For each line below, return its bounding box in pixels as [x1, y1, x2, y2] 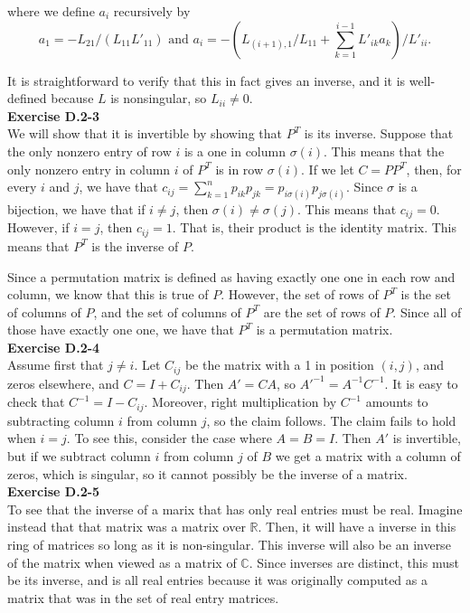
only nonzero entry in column [7, 159, 171, 178]
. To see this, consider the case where [66, 429, 272, 448]
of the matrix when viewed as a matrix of [7, 552, 237, 571]
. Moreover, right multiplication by [144, 392, 337, 411]
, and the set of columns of [93, 302, 241, 321]
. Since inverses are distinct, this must [249, 552, 459, 571]
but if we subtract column [7, 447, 151, 466]
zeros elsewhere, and [7, 373, 119, 392]
